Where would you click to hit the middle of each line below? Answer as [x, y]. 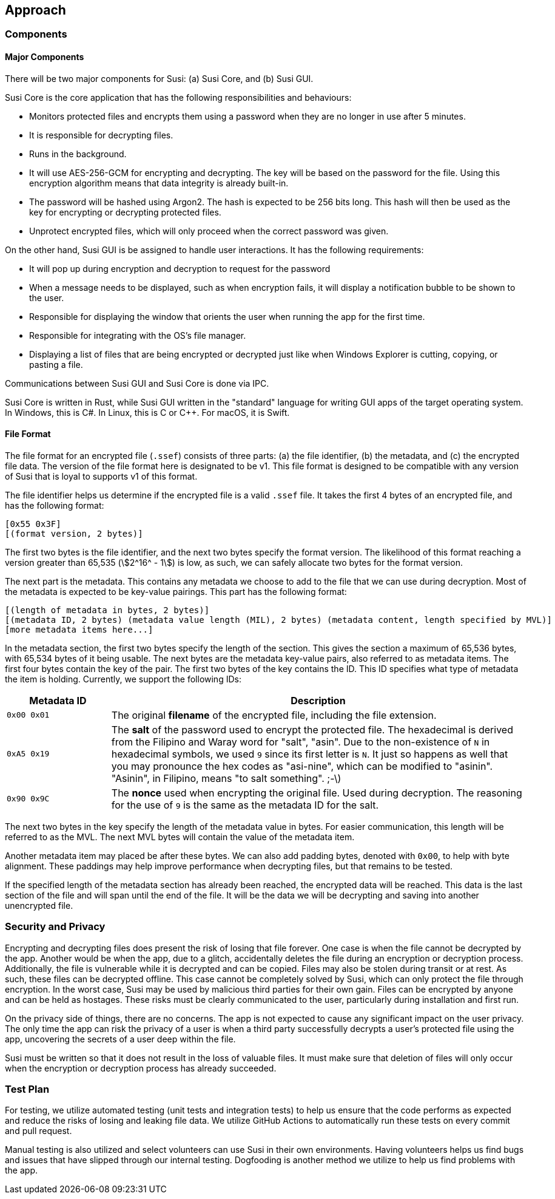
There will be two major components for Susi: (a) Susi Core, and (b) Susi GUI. [159, 78]
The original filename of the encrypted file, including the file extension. [274, 715]
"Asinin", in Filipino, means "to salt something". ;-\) [226, 778]
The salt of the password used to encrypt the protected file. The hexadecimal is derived [312, 729]
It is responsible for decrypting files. [101, 135]
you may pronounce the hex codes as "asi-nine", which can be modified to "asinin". [302, 766]
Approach [35, 10]
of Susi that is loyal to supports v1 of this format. [101, 476]
